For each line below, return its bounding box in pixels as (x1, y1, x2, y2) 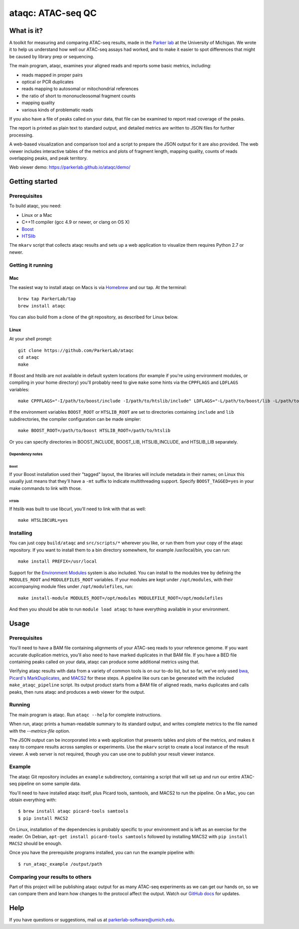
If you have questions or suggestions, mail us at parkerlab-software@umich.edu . (9, 917, 175, 923)
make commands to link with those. (9, 485, 82, 491)
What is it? (9, 26, 43, 35)
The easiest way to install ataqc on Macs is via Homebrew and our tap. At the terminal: (9, 284, 187, 290)
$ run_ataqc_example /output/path (18, 861, 102, 867)
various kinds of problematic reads (21, 107, 93, 113)
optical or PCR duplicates (21, 79, 74, 85)
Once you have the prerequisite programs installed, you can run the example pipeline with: (9, 850, 195, 856)
